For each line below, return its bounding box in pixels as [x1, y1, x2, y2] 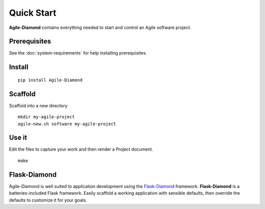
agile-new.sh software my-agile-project [18, 121, 116, 127]
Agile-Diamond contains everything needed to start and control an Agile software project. [9, 25, 191, 30]
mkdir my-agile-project [18, 114, 75, 120]
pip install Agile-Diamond [18, 77, 83, 83]
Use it [9, 133, 27, 142]
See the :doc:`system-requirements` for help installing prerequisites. [9, 50, 147, 56]
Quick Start [9, 7, 56, 18]
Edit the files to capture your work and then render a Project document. [9, 146, 153, 152]
